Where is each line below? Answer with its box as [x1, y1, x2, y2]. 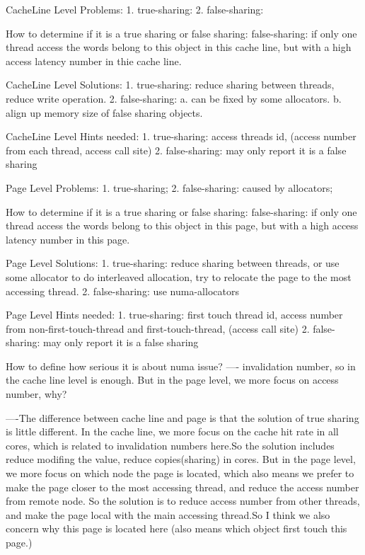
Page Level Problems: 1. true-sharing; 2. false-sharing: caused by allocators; [6, 180, 333, 195]
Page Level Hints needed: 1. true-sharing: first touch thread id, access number [6, 307, 343, 322]
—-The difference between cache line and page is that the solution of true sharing [6, 410, 359, 425]
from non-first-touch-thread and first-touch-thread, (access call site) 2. [6, 321, 310, 336]
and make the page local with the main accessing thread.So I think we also [6, 507, 330, 522]
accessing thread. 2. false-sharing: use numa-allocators [6, 283, 239, 298]
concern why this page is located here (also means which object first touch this [6, 521, 347, 536]
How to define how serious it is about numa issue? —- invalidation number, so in [6, 358, 356, 373]
